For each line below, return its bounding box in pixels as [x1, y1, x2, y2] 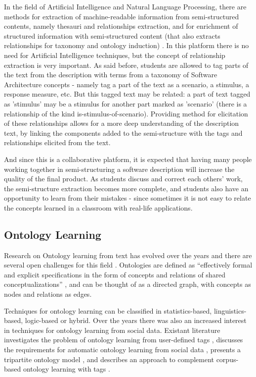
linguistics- [213, 305, 247, 316]
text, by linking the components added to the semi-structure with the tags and [4, 127, 243, 138]
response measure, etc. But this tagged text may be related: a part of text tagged [4, 89, 251, 99]
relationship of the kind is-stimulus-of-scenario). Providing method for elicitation [4, 108, 248, 118]
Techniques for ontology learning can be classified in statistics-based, [4, 305, 212, 316]
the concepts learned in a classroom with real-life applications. [4, 202, 193, 213]
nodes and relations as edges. [4, 289, 92, 299]
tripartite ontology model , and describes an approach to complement [4, 354, 214, 364]
